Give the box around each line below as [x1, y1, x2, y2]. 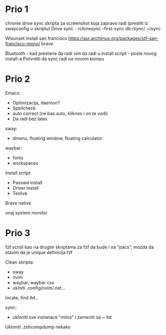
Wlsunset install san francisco [5, 35, 67, 41]
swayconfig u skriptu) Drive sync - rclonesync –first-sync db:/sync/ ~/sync [5, 25, 161, 31]
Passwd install [12, 180, 43, 186]
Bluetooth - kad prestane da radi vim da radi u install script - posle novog [5, 50, 157, 56]
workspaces [12, 160, 39, 166]
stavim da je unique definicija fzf [5, 249, 73, 255]
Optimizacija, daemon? [12, 100, 60, 106]
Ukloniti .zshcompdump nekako [5, 323, 71, 330]
